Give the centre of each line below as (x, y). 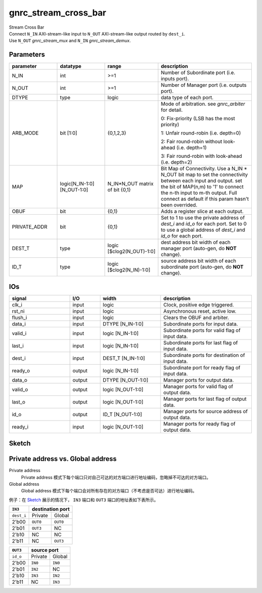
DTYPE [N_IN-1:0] (123, 324)
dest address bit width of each (196, 242)
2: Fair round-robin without (192, 142)
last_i (18, 346)
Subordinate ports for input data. (201, 324)
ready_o (21, 371)
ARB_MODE (25, 133)
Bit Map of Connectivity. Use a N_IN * (204, 169)
